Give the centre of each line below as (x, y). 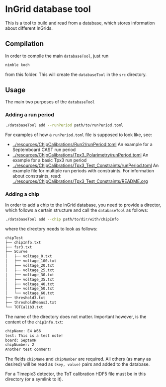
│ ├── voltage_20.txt (30, 266)
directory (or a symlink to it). (34, 379)
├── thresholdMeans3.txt (31, 303)
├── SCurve (16, 252)
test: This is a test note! (34, 336)
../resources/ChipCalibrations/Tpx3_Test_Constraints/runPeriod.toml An (85, 165)
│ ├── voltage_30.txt (30, 275)
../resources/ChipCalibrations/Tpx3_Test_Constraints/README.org (80, 181)
